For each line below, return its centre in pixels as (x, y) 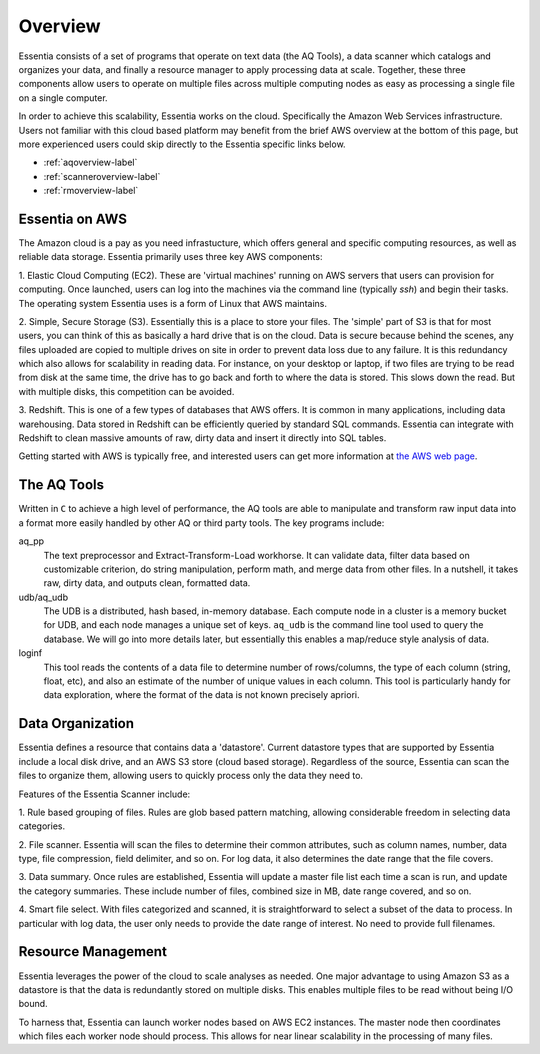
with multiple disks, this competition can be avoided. (126, 391)
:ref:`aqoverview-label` (90, 162)
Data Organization (76, 723)
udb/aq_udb (43, 597)
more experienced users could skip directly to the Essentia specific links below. (182, 144)
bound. (33, 1004)
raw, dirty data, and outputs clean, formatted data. (147, 583)
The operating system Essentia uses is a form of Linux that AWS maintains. (172, 303)
